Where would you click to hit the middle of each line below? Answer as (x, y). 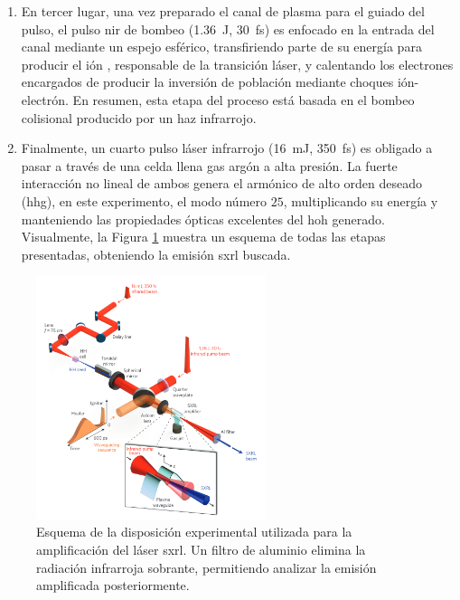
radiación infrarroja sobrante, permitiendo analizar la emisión (207, 567)
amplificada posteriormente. (113, 585)
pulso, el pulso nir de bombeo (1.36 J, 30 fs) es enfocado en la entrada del (228, 29)
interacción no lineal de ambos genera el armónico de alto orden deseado (222, 183)
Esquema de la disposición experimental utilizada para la (194, 532)
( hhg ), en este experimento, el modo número (144, 200)
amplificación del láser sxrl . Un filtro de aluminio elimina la (201, 550)
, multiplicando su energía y (361, 200)
